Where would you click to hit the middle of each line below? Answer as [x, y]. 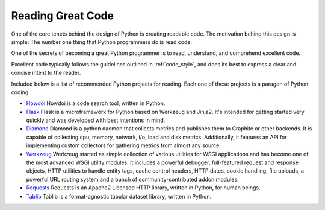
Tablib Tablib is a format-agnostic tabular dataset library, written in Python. [119, 196]
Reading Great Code [63, 16]
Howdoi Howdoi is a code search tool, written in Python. [96, 103]
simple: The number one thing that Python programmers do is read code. [102, 42]
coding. [20, 92]
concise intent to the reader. [46, 73]
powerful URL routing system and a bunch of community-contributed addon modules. [132, 179]
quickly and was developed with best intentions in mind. [96, 120]
